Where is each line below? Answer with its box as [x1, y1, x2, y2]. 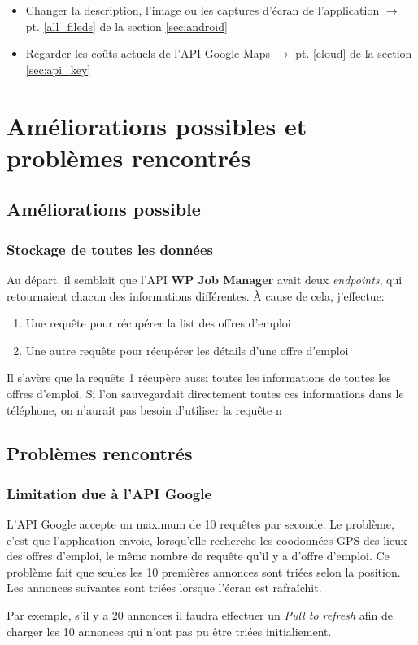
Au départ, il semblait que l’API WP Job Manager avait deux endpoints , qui [7, 270, 403, 287]
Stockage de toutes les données [7, 239, 214, 259]
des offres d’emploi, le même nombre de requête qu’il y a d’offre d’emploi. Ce [7, 547, 390, 564]
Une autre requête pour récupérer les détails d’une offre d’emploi [25, 341, 349, 358]
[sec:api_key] [25, 60, 91, 77]
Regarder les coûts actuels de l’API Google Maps [25, 45, 271, 62]
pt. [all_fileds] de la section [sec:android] [25, 17, 228, 34]
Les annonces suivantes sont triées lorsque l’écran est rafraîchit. [7, 579, 322, 596]
